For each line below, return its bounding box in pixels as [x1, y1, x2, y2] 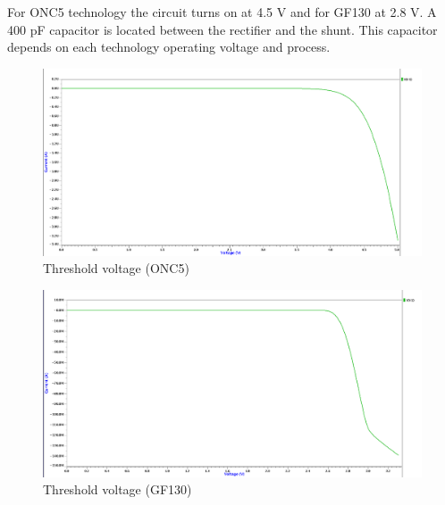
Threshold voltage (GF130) [43, 480, 192, 499]
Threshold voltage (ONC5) [43, 259, 189, 277]
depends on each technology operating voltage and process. [7, 37, 331, 56]
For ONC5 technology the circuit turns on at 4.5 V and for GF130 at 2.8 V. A [7, 3, 437, 21]
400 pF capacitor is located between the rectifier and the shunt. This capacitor [7, 20, 438, 38]
